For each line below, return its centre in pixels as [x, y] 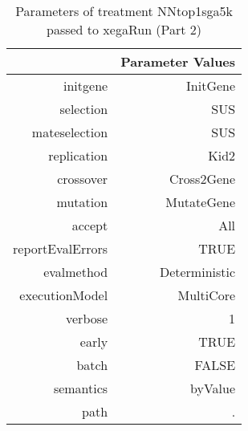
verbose [87, 318]
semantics [81, 388]
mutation [82, 202]
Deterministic [197, 272]
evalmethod [76, 272]
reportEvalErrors [61, 248]
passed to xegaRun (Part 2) [124, 29]
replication [78, 155]
